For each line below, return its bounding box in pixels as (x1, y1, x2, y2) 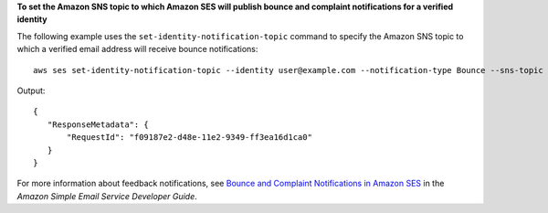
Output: (16, 85, 46, 96)
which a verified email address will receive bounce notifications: (16, 44, 258, 55)
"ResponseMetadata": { (47, 119, 150, 130)
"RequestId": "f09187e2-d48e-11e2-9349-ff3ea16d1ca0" (67, 133, 312, 143)
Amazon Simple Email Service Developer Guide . (16, 190, 198, 201)
